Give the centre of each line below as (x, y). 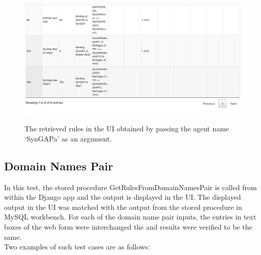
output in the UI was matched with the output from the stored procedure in (123, 207)
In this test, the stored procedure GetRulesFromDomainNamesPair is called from (130, 187)
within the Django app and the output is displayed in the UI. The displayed (123, 197)
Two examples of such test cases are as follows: (77, 247)
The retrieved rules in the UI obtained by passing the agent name (127, 129)
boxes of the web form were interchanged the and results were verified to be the (128, 227)
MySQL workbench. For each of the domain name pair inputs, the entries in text (130, 217)
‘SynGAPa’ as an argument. (68, 138)
